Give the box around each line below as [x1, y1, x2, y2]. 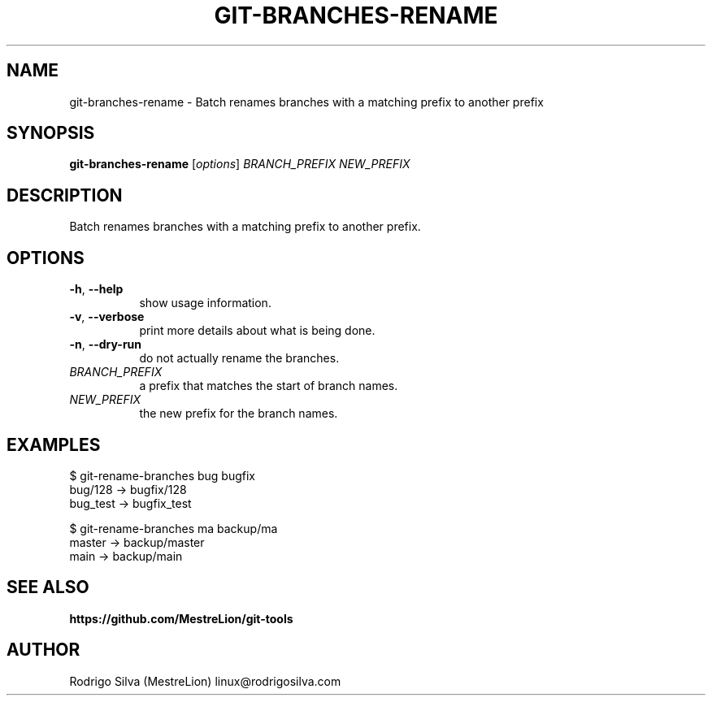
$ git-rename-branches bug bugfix [69, 468, 255, 483]
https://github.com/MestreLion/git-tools [69, 611, 293, 626]
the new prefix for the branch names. [139, 406, 338, 421]
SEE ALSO [7, 577, 89, 598]
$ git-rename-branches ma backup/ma [69, 521, 278, 535]
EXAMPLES [7, 434, 101, 455]
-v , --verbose [69, 310, 145, 324]
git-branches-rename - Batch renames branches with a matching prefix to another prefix [69, 94, 544, 109]
